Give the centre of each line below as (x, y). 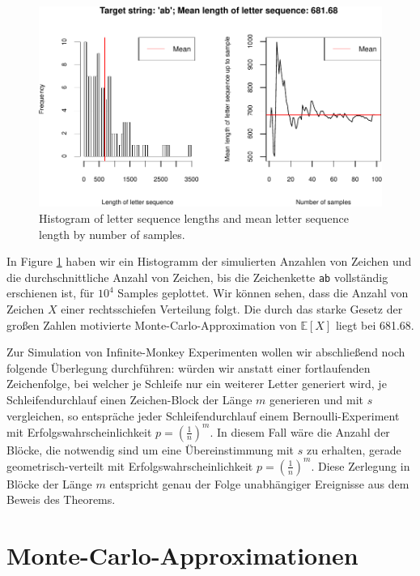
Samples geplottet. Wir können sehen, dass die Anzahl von (263, 293)
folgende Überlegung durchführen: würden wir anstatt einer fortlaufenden (189, 367)
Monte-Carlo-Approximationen (182, 555)
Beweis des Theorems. (61, 499)
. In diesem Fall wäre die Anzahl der (300, 431)
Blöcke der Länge (49, 483)
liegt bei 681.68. (375, 324)
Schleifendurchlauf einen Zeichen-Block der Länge (129, 399)
